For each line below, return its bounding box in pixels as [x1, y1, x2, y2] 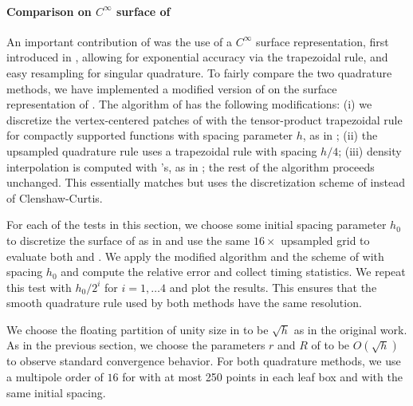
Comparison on [6, 2, 92, 19]
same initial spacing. [6, 384, 106, 400]
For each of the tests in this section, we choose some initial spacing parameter [6, 216, 387, 233]
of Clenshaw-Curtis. [6, 189, 103, 206]
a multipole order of [6, 369, 104, 385]
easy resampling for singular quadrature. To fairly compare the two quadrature [6, 64, 392, 81]
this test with [6, 278, 72, 295]
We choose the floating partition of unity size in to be [6, 321, 269, 337]
